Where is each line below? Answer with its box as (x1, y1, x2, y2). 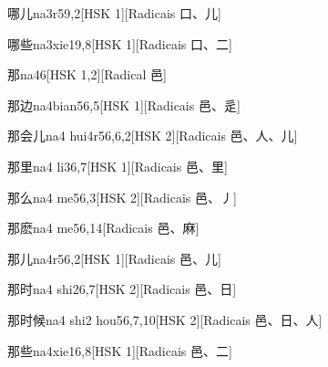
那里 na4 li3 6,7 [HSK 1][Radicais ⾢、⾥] (7, 156, 228, 175)
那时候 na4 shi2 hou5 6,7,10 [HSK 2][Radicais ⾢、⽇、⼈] (7, 309, 323, 329)
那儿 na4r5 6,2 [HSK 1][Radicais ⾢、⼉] (7, 248, 221, 267)
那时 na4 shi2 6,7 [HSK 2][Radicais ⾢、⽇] (7, 279, 237, 299)
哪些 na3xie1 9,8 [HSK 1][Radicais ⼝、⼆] (7, 34, 232, 53)
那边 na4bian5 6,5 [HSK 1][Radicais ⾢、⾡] (7, 95, 241, 114)
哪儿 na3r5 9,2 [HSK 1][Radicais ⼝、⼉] (7, 4, 221, 22)
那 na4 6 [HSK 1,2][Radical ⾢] (7, 65, 167, 84)
